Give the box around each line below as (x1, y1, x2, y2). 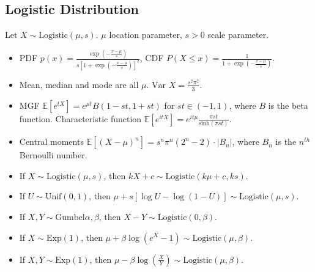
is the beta (268, 98, 308, 111)
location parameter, (109, 28, 182, 41)
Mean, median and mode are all (19, 78, 139, 90)
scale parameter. (207, 28, 269, 41)
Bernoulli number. (19, 149, 87, 161)
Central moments (19, 135, 84, 148)
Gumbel (55, 213, 85, 222)
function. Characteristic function (19, 112, 142, 125)
